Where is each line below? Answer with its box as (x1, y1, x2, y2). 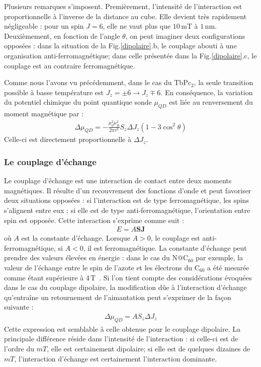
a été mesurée (207, 262, 249, 272)
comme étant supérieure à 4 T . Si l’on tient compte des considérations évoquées (4, 272, 252, 282)
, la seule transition (194, 77, 253, 88)
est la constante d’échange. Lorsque (21, 233, 130, 243)
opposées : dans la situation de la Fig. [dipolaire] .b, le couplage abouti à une (4, 40, 237, 51)
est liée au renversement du (169, 97, 253, 107)
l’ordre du (4, 343, 34, 353)
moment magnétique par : (4, 108, 83, 119)
